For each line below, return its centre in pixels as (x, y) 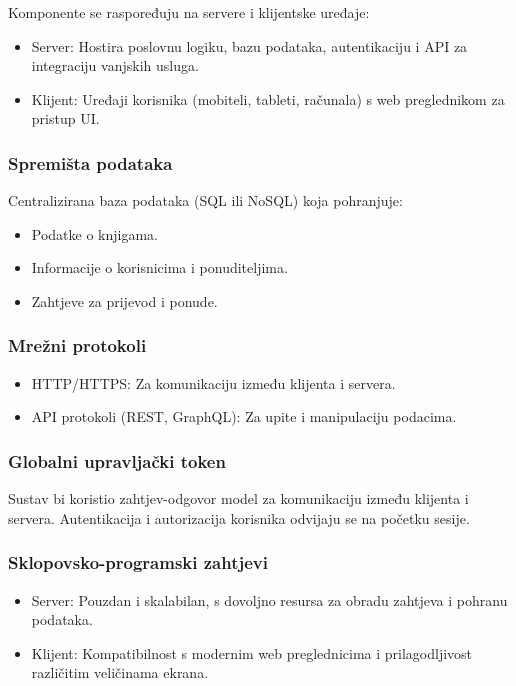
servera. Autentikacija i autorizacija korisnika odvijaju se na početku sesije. (239, 517)
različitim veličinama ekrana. (120, 672)
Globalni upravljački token (117, 460)
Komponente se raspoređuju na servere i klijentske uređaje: (189, 12)
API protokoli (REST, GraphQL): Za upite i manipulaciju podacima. (244, 416)
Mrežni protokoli (77, 345)
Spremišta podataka (90, 162)
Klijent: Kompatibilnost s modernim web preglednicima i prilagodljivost (252, 652)
